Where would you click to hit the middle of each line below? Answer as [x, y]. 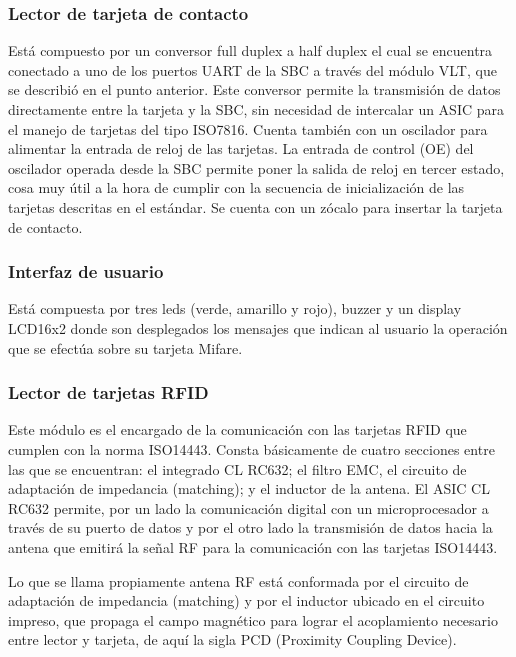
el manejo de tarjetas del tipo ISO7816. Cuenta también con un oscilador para [248, 128]
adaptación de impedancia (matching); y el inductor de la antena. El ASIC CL [249, 488]
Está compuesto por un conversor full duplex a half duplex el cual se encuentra [250, 50]
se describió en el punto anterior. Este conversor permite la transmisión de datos [254, 89]
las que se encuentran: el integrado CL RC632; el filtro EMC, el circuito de [237, 468]
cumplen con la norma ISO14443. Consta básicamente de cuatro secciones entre [251, 448]
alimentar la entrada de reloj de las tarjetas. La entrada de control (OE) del [241, 148]
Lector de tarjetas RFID [108, 392]
